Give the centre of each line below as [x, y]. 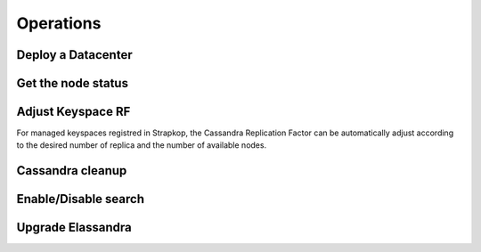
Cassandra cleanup [72, 171]
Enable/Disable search [80, 199]
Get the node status [73, 83]
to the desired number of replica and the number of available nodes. [142, 145]
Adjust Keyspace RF [73, 112]
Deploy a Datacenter [74, 55]
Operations [59, 23]
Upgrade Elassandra [74, 228]
